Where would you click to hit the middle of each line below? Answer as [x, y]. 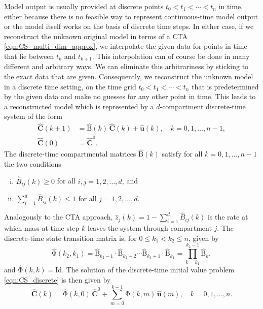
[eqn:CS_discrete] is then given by [58, 280]
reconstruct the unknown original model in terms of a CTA [96, 36]
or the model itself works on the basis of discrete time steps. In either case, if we [129, 26]
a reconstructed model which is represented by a [79, 106]
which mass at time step [42, 228]
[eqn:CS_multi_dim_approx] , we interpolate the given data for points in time [126, 46]
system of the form [33, 116]
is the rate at [228, 217]
